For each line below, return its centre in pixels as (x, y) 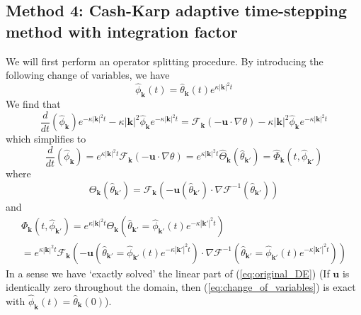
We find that (33, 104)
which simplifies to (46, 139)
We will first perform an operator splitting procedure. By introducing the (165, 61)
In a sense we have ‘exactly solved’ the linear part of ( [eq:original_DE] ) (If (168, 273)
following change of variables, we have (88, 75)
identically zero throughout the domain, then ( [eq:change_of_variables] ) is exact (181, 287)
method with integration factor (122, 31)
